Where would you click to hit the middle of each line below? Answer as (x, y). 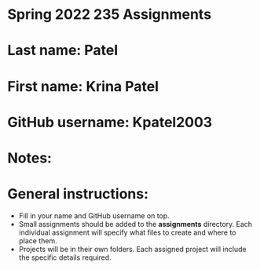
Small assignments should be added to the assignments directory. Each (135, 224)
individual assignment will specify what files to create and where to (127, 232)
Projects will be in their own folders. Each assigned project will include (132, 249)
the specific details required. (65, 257)
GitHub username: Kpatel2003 (110, 122)
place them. (38, 240)
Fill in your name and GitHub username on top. (94, 215)
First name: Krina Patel (83, 86)
